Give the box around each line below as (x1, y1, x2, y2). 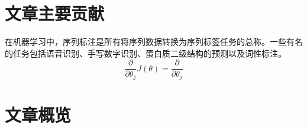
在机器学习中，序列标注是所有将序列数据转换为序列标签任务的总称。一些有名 (5, 35, 303, 48)
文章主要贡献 (5, 1, 105, 25)
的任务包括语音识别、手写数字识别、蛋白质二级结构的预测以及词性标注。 (5, 47, 286, 59)
